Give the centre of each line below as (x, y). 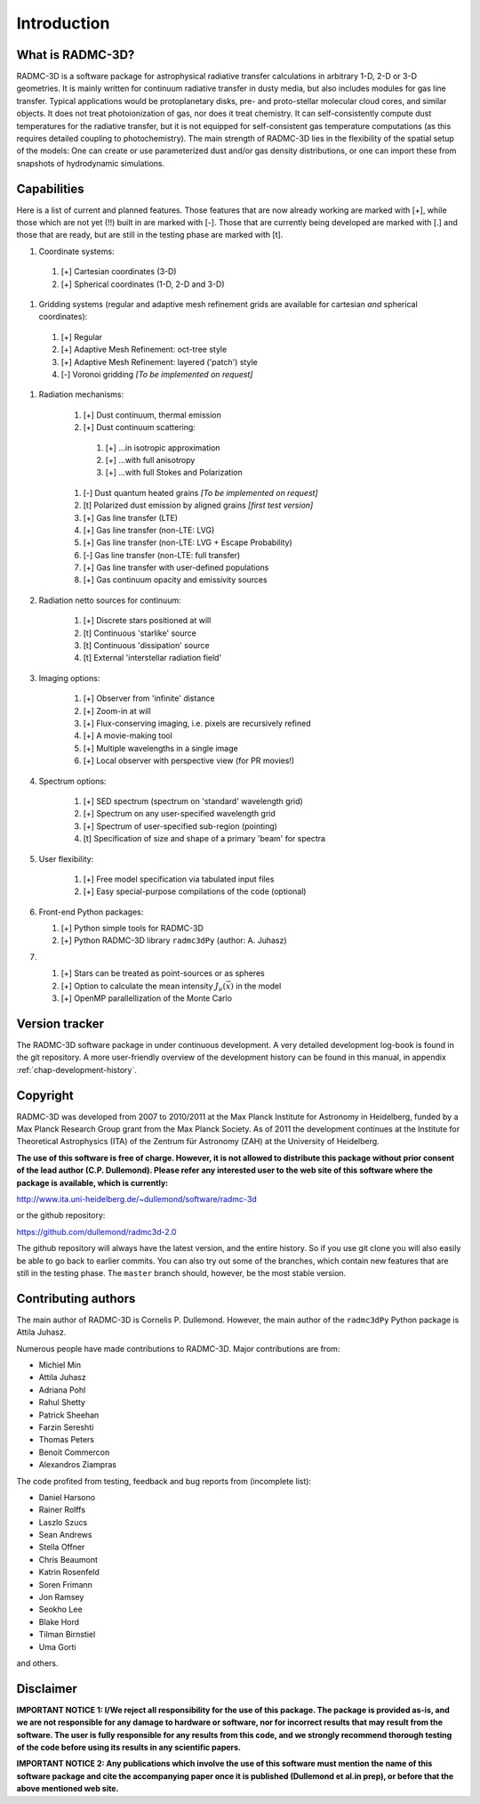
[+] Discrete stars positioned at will (147, 621)
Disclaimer (47, 1689)
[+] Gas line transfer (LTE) (130, 517)
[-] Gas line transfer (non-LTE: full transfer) (162, 555)
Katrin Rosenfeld (69, 1572)
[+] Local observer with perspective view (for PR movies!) (189, 760)
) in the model (256, 986)
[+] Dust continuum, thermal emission (152, 415)
